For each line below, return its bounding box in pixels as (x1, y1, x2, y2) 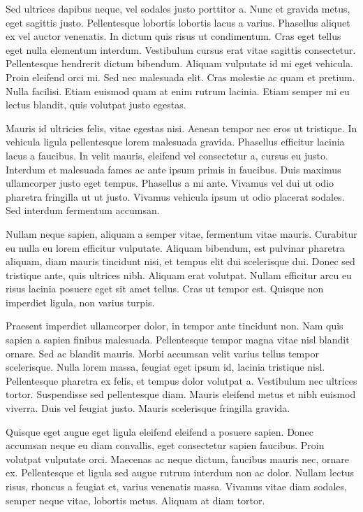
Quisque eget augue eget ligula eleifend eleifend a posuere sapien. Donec (6, 424, 314, 439)
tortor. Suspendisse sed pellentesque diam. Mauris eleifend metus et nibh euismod (6, 387, 356, 401)
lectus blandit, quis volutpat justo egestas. (6, 97, 186, 112)
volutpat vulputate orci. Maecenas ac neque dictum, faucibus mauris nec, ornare (6, 451, 349, 466)
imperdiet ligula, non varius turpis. (6, 294, 155, 309)
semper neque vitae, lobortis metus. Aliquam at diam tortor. (6, 492, 265, 507)
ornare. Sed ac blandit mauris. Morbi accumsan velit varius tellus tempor (6, 346, 319, 360)
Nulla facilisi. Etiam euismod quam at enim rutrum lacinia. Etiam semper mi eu (6, 83, 350, 98)
